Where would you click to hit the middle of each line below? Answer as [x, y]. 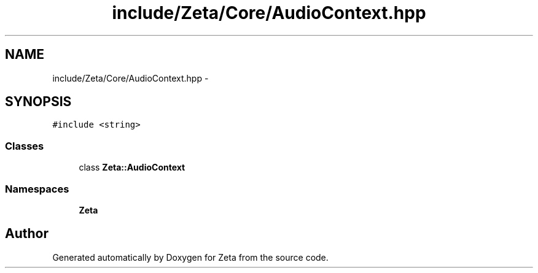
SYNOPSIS [38, 102]
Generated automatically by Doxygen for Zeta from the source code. [190, 257]
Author [27, 234]
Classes [25, 146]
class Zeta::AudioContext [132, 167]
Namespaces [37, 189]
